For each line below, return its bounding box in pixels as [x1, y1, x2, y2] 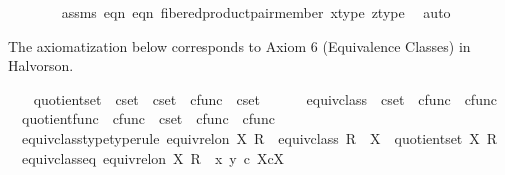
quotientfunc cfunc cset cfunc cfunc [21, 108, 275, 129]
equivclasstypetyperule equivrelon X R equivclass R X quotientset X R [21, 127, 498, 148]
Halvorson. [8, 55, 74, 76]
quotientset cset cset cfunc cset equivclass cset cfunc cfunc [33, 88, 497, 109]
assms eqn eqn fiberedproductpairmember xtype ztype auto [61, 2, 451, 22]
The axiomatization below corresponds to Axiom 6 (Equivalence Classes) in [8, 35, 471, 56]
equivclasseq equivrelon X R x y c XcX [21, 147, 285, 168]
